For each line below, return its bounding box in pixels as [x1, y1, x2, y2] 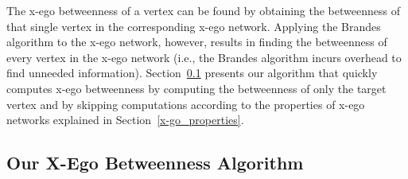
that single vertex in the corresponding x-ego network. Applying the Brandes [6, 18, 381, 34]
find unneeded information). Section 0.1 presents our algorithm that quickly [6, 64, 378, 81]
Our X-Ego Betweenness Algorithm [6, 150, 304, 175]
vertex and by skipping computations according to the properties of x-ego [6, 95, 365, 112]
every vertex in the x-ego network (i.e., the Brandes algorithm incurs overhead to [6, 49, 402, 65]
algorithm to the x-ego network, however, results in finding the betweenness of [6, 33, 387, 50]
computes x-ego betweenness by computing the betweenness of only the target [6, 80, 387, 96]
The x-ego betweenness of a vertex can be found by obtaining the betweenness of [6, 2, 400, 18]
